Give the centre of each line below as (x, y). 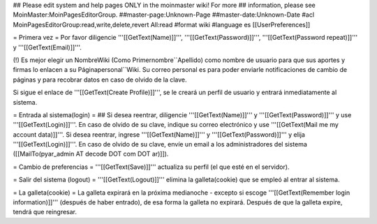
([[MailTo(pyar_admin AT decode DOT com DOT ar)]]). (91, 154)
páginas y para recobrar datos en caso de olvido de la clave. (100, 80)
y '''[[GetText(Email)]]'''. (47, 47)
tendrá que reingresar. (45, 212)
